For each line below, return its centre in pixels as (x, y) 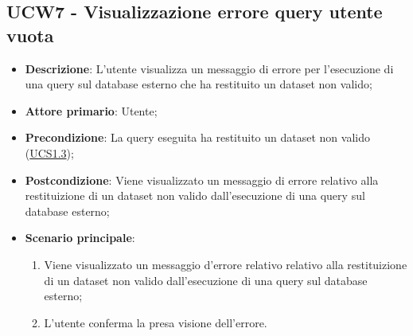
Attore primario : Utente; (91, 110)
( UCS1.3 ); (49, 152)
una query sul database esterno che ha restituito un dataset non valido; (199, 84)
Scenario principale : (80, 238)
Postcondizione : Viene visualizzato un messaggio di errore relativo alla (202, 180)
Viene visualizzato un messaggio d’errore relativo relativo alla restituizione (226, 264)
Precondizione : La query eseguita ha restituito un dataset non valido (197, 137)
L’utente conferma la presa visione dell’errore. (156, 322)
